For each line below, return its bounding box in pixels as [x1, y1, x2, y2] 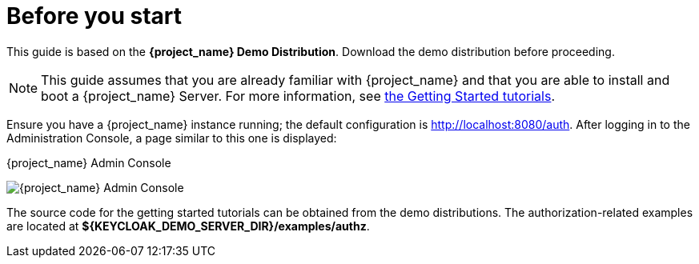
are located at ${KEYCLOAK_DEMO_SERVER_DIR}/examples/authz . [6, 218, 370, 233]
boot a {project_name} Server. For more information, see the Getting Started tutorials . [41, 87, 555, 104]
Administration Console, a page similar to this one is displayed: [6, 130, 337, 145]
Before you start [6, 2, 183, 30]
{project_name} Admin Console [6, 155, 171, 170]
